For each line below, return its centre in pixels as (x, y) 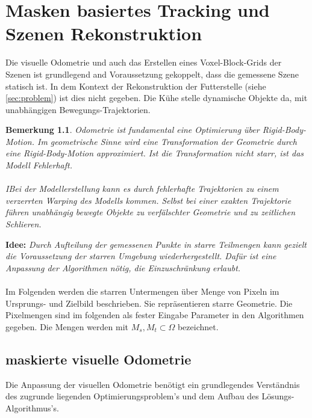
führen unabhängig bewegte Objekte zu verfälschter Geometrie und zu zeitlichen (151, 212)
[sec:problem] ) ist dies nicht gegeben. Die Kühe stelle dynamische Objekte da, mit (157, 98)
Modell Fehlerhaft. (39, 165)
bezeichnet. (198, 326)
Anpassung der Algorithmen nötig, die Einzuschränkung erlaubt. (123, 267)
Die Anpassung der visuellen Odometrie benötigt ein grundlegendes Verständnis (153, 384)
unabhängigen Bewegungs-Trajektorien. (78, 109)
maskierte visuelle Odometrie (98, 359)
